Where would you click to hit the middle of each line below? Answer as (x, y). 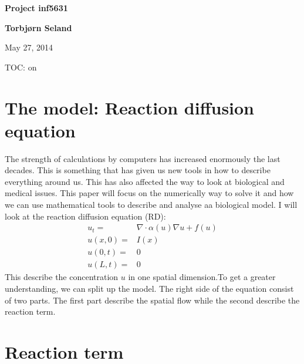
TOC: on (21, 67)
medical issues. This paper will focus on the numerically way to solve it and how (149, 193)
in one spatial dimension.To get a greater (202, 277)
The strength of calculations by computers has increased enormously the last (143, 158)
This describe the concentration (62, 277)
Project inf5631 (36, 8)
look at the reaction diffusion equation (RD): (85, 216)
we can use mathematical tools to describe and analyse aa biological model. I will (151, 205)
